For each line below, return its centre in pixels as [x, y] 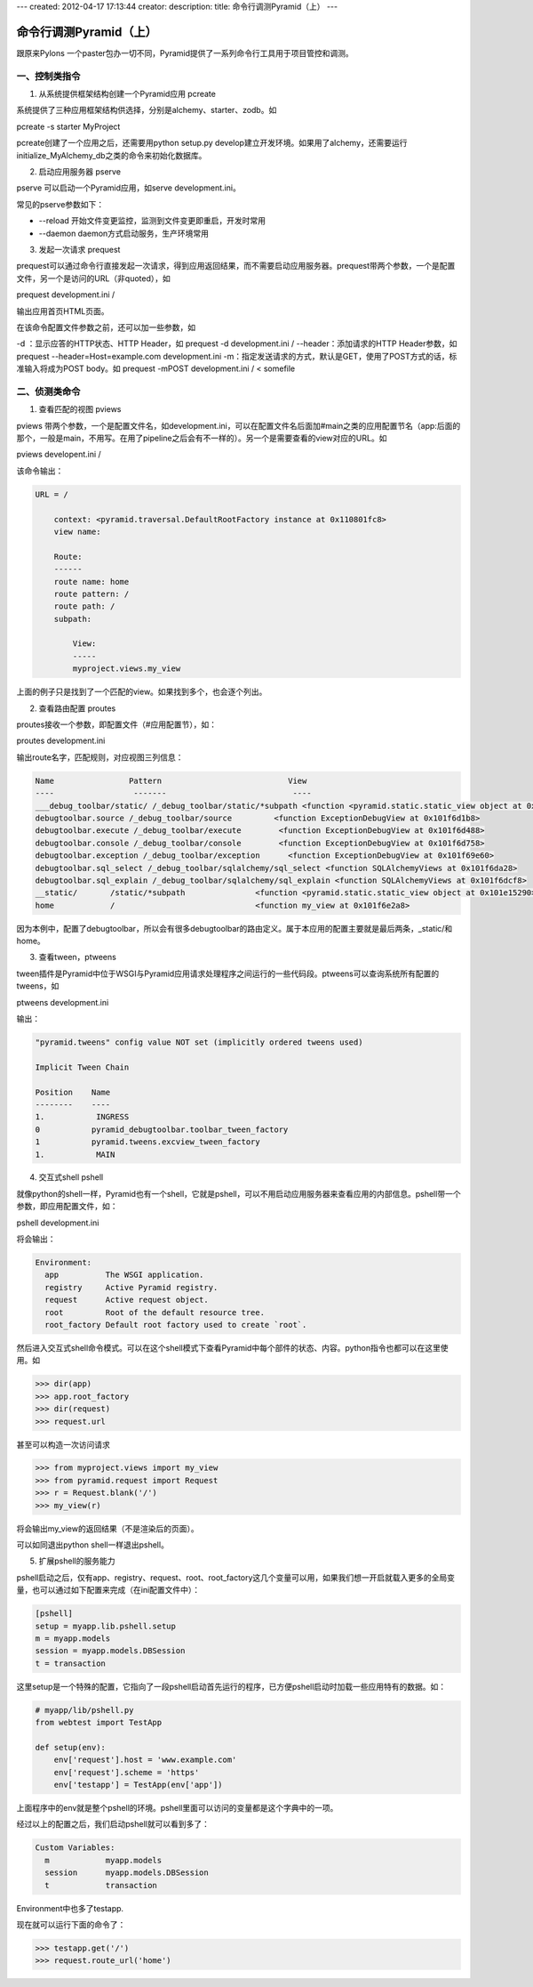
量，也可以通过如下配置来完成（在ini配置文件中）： [108, 1590]
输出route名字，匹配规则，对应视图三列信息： [100, 757]
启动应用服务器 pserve [80, 172]
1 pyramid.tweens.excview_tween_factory [148, 1142]
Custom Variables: [75, 1848]
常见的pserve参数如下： [60, 204]
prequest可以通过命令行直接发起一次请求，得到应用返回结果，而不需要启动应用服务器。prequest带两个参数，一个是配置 [236, 266]
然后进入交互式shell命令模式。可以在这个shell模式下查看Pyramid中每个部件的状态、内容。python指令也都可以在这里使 [232, 1347]
